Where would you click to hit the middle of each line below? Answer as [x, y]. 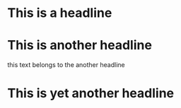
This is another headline [80, 46]
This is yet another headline [91, 94]
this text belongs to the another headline [66, 65]
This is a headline [60, 13]
